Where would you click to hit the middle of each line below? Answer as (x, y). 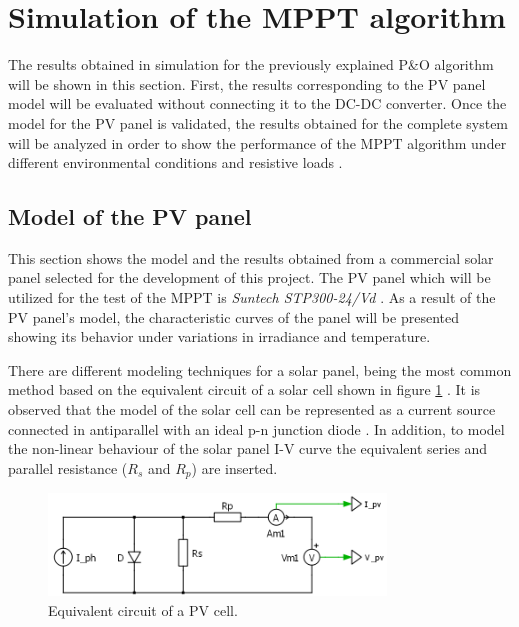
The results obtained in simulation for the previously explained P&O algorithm (251, 64)
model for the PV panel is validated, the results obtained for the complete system (258, 122)
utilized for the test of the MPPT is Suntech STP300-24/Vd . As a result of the (252, 297)
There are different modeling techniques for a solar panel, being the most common (260, 369)
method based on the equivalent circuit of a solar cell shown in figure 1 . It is (244, 389)
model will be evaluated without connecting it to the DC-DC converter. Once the (257, 103)
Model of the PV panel (130, 216)
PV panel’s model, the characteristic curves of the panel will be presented (233, 316)
